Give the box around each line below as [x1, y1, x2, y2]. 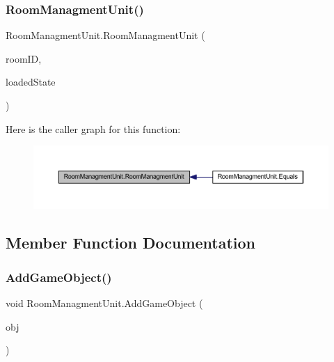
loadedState [6, 74, 56, 89]
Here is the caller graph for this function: [6, 121, 181, 136]
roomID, [6, 51, 42, 65]
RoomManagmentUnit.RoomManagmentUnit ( [6, 28, 205, 42]
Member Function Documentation [6, 232, 256, 253]
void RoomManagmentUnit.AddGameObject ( [6, 296, 203, 310]
